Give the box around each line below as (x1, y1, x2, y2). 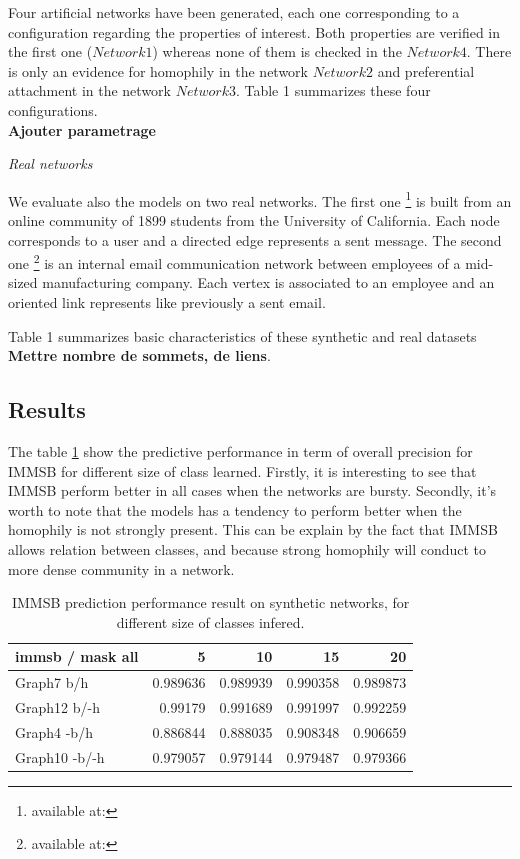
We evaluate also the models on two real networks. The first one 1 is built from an (8, 187, 512, 211)
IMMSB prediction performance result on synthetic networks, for (11, 592, 410, 613)
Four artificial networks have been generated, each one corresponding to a (8, 2, 460, 22)
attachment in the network (8, 80, 171, 101)
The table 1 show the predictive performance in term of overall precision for (8, 441, 473, 462)
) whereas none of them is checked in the (152, 41, 402, 62)
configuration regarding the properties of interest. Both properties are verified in (8, 21, 501, 42)
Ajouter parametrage (8, 119, 156, 140)
